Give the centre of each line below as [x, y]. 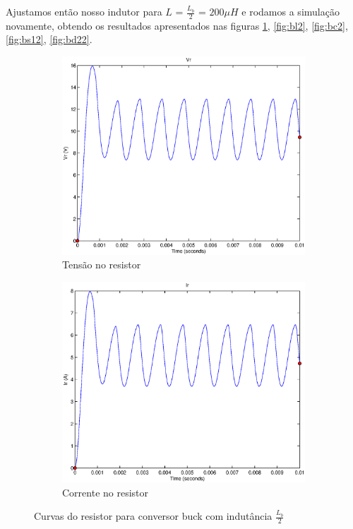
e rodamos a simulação [291, 11]
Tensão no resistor [102, 264]
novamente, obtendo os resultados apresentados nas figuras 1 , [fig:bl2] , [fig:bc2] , [177, 25]
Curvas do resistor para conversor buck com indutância [153, 516]
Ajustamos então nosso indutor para [84, 11]
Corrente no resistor [106, 492]
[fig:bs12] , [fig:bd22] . [49, 39]
